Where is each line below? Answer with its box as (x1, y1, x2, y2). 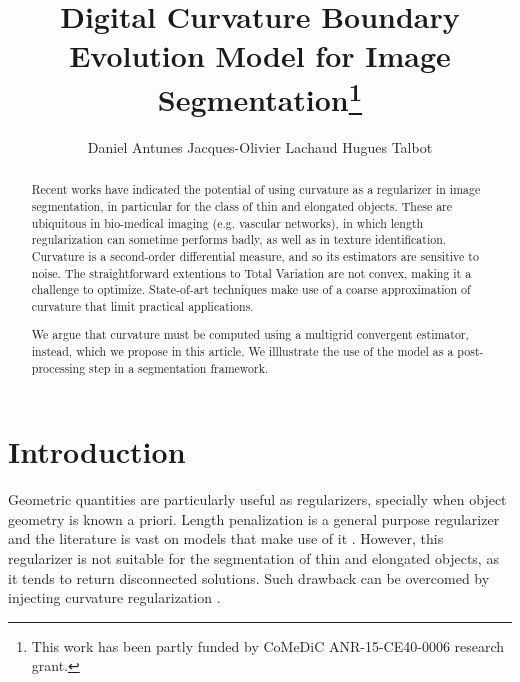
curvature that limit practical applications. (31, 297, 254, 314)
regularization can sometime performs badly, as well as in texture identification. (31, 231, 447, 248)
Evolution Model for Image (69, 35, 451, 76)
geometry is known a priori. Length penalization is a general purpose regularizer (8, 508, 500, 529)
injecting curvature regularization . (8, 587, 221, 608)
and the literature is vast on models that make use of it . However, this (8, 528, 444, 549)
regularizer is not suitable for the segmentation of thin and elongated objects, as (8, 548, 499, 569)
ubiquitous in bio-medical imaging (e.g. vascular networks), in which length (31, 214, 424, 231)
